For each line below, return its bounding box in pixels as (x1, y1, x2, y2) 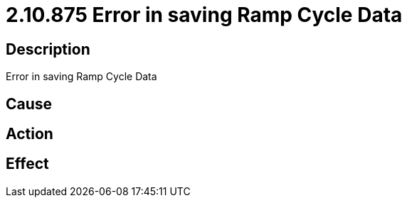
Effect (6, 155, 49, 173)
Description (6, 40, 90, 58)
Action (6, 125, 53, 143)
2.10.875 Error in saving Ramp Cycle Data (6, 3, 403, 27)
